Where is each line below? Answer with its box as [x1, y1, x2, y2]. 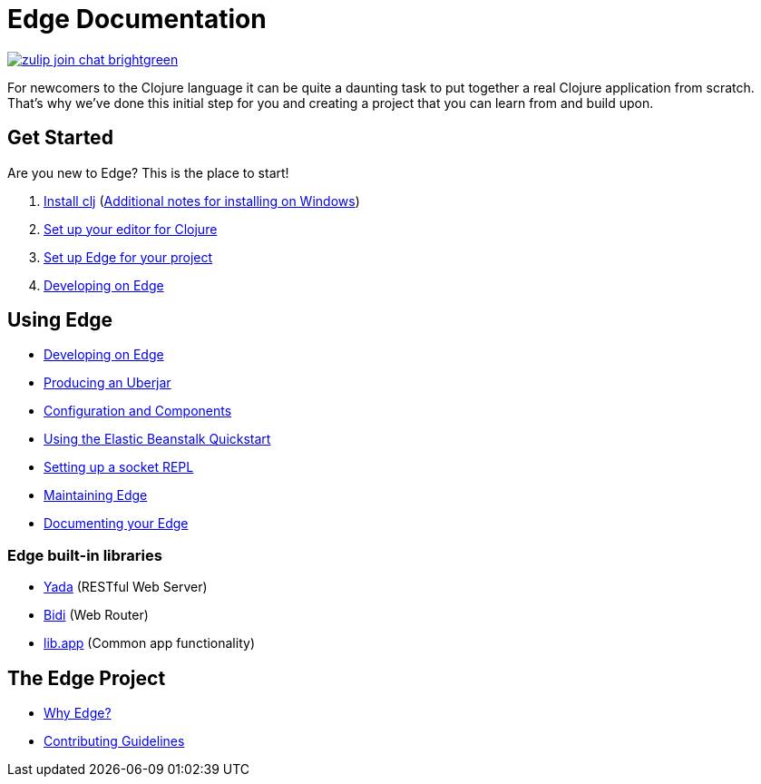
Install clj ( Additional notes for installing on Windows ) [44, 192, 360, 209]
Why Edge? [44, 705, 112, 721]
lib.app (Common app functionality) [44, 635, 255, 652]
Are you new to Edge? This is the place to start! [7, 164, 289, 181]
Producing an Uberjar [44, 375, 171, 391]
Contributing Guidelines [44, 733, 185, 750]
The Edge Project [7, 666, 166, 690]
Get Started [7, 126, 113, 150]
